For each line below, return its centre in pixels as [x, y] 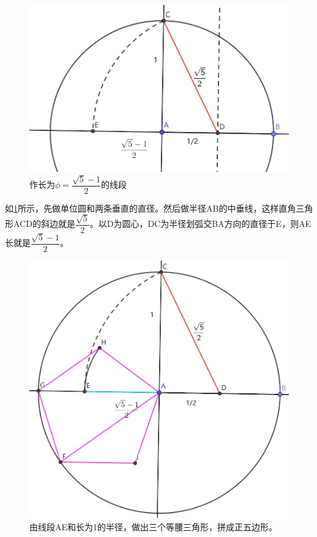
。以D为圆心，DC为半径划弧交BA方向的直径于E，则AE [200, 224]
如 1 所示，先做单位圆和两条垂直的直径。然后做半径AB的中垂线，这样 [142, 208]
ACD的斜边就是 [44, 224]
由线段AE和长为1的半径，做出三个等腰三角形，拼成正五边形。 [154, 526]
